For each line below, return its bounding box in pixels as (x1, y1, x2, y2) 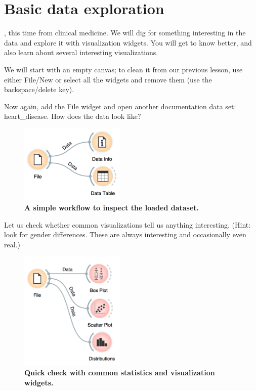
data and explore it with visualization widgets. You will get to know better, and (4, 37, 252, 48)
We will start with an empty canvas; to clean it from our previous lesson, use (4, 64, 243, 74)
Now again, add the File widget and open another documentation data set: (4, 101, 236, 111)
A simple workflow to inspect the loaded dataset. (24, 202, 199, 212)
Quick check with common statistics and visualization (24, 367, 215, 378)
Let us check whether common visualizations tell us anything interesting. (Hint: (4, 219, 251, 230)
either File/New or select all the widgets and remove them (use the (4, 74, 212, 84)
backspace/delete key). (4, 84, 74, 95)
